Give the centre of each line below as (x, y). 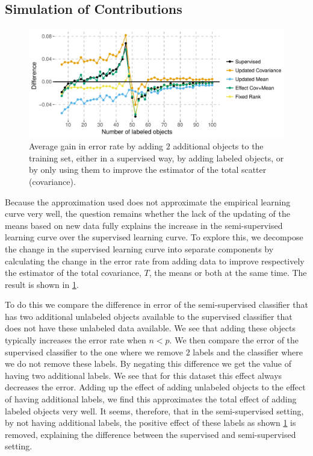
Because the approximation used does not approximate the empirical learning (148, 201)
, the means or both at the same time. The (228, 273)
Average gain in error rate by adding (96, 146)
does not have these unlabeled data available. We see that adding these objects (150, 328)
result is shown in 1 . (42, 284)
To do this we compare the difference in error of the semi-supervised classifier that (156, 305)
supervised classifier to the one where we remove (94, 351)
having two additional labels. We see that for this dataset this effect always (144, 375)
